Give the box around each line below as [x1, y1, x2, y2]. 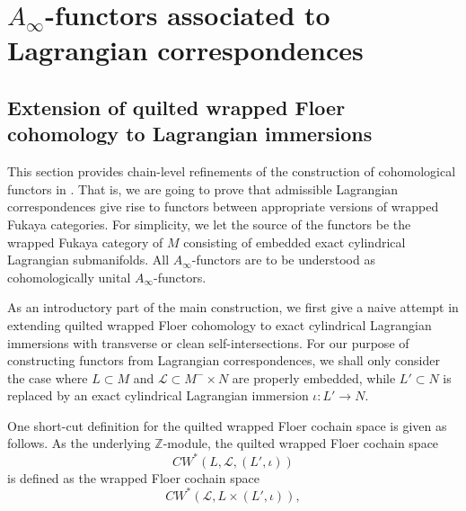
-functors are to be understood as [191, 250, 375, 269]
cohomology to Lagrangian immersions [7, 120, 373, 148]
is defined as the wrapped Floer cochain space [7, 468, 259, 487]
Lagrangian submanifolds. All [7, 250, 170, 269]
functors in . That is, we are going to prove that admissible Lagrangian [7, 179, 399, 198]
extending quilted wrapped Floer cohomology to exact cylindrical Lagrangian [7, 315, 432, 334]
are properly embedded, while [232, 368, 396, 387]
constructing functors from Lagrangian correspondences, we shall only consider [7, 351, 441, 370]
